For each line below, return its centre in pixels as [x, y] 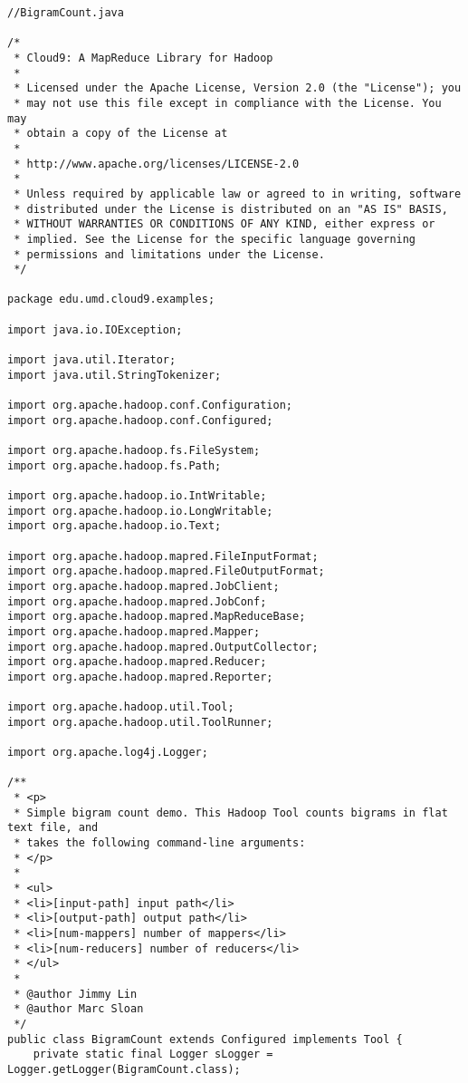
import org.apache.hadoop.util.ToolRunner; [140, 722]
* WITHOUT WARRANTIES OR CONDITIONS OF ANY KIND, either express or [224, 224]
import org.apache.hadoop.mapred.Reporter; [140, 677]
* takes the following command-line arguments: [160, 843]
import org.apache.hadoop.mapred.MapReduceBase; [157, 617]
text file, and [53, 828]
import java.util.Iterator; [92, 360]
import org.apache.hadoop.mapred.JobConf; [137, 601]
